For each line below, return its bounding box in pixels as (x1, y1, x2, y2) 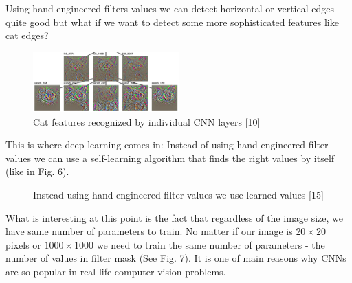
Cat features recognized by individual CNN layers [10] (33, 114, 261, 128)
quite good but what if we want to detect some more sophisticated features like (5, 14, 339, 29)
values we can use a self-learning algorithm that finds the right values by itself (5, 150, 335, 165)
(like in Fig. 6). (5, 164, 69, 179)
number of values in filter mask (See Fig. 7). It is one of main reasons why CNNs (5, 251, 346, 265)
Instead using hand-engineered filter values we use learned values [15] (33, 187, 324, 201)
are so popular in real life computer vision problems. (5, 264, 226, 278)
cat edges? (5, 28, 49, 43)
